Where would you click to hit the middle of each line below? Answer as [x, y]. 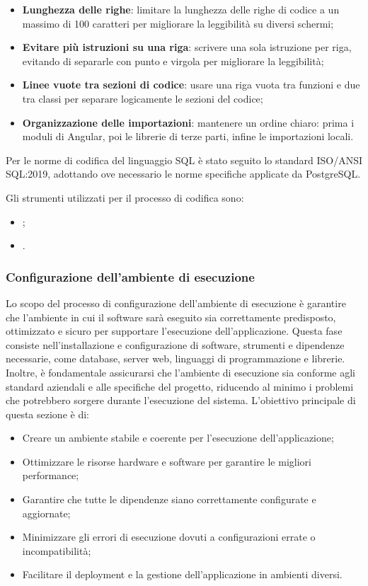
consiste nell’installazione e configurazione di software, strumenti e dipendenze [175, 344]
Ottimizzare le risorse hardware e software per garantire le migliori [167, 461]
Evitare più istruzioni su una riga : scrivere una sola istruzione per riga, [187, 47]
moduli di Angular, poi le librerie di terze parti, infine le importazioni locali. [188, 136]
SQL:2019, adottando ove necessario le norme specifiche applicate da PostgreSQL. [183, 174]
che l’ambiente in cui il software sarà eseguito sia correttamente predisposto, [171, 317]
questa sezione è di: [47, 414]
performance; [51, 475]
